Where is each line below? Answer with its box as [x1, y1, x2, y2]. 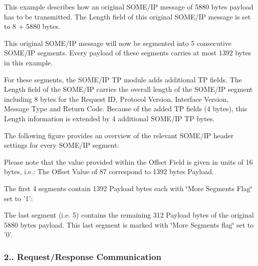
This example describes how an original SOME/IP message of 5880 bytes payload [4, 1, 254, 11]
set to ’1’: [4, 193, 33, 203]
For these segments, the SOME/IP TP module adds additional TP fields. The [4, 74, 242, 84]
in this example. [4, 57, 53, 67]
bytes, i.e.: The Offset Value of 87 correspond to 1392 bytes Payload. [4, 166, 214, 177]
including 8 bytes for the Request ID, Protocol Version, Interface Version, [4, 93, 229, 104]
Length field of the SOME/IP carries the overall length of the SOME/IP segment [4, 84, 253, 94]
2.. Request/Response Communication [4, 250, 162, 263]
